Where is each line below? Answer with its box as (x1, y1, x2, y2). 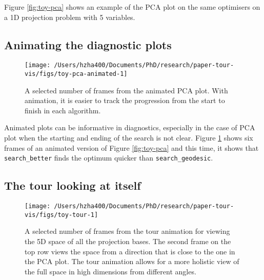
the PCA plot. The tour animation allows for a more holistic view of (25, 256, 239, 267)
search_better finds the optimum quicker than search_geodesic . (4, 152, 213, 163)
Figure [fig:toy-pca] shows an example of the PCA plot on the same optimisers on (4, 2, 260, 12)
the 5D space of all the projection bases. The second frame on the (25, 236, 231, 247)
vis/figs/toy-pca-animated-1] (25, 70, 128, 78)
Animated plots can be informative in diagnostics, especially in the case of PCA (4, 122, 255, 133)
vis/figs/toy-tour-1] (25, 211, 98, 218)
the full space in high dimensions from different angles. (25, 266, 196, 276)
